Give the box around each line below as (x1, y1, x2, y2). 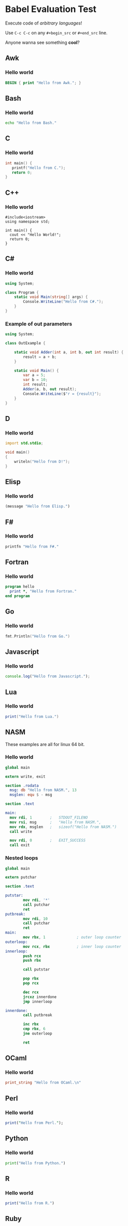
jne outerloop (23, 1031, 52, 1036)
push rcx (23, 953, 41, 958)
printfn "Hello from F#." (5, 544, 59, 549)
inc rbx (23, 1021, 39, 1027)
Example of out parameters (5, 320, 72, 327)
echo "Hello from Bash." (5, 120, 57, 125)
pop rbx (23, 976, 39, 981)
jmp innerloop (23, 999, 52, 1004)
